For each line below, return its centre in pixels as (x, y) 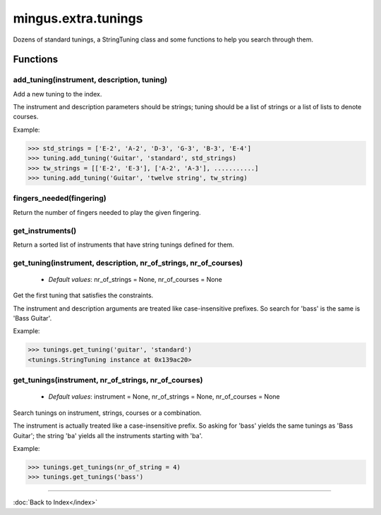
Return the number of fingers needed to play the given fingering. (107, 212)
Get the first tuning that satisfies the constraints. (83, 295)
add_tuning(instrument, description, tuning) (90, 80)
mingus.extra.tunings (78, 18)
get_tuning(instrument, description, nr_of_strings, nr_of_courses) (128, 263)
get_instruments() (45, 230)
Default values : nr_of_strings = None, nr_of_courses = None (135, 279)
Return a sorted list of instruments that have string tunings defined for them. (123, 244)
